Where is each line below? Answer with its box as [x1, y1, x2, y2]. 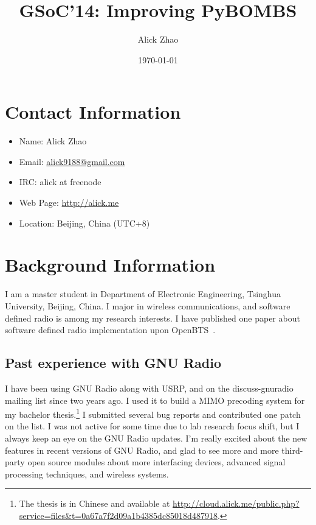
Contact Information [5, 99, 181, 124]
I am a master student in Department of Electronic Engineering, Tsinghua [5, 287, 281, 300]
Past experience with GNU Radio [5, 353, 222, 372]
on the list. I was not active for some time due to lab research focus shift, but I [5, 420, 300, 432]
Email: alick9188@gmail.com [19, 155, 125, 167]
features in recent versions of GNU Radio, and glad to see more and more [5, 443, 279, 456]
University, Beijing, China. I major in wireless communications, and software [5, 299, 290, 312]
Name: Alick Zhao [19, 135, 87, 147]
